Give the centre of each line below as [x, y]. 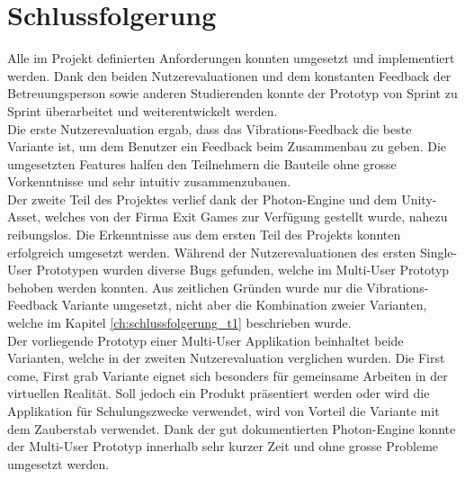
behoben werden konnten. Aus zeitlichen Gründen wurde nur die [185, 287]
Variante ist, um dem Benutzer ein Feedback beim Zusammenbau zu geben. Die [227, 146]
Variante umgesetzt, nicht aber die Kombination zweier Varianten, [244, 305]
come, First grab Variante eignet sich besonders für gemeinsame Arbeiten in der [228, 375]
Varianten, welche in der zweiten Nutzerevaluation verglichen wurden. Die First [226, 358]
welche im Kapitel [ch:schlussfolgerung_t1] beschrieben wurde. [179, 323]
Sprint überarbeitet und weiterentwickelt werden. [143, 110]
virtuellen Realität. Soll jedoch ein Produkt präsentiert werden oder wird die [219, 393]
